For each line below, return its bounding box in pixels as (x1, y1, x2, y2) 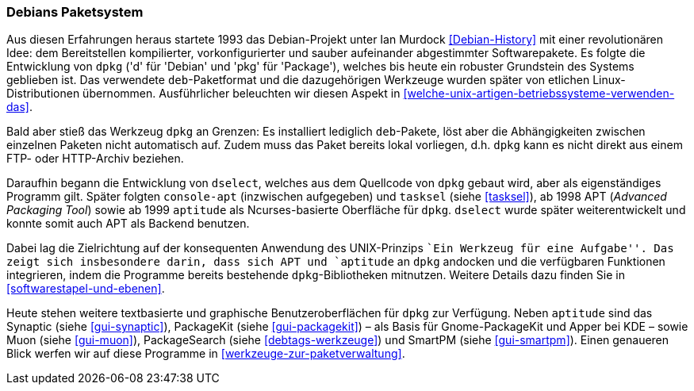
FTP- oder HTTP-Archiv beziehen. (6, 151, 184, 166)
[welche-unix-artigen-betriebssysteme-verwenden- (403, 86, 675, 101)
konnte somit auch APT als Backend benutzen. (6, 217, 250, 231)
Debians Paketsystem (6, 4, 144, 20)
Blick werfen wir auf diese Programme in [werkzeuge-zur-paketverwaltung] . (6, 347, 405, 361)
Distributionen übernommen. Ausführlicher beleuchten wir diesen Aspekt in (6, 86, 401, 101)
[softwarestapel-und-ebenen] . (6, 282, 165, 296)
